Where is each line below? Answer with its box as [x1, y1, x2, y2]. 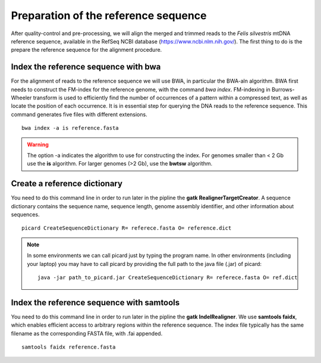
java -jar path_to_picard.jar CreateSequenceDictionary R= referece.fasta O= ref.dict [37, 274, 298, 281]
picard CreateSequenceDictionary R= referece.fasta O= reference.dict [21, 225, 232, 231]
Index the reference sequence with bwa [11, 62, 161, 72]
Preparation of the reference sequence [11, 9, 207, 22]
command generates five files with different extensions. [11, 111, 148, 118]
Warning [27, 140, 49, 148]
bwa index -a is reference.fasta [21, 125, 119, 132]
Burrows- [271, 86, 295, 93]
